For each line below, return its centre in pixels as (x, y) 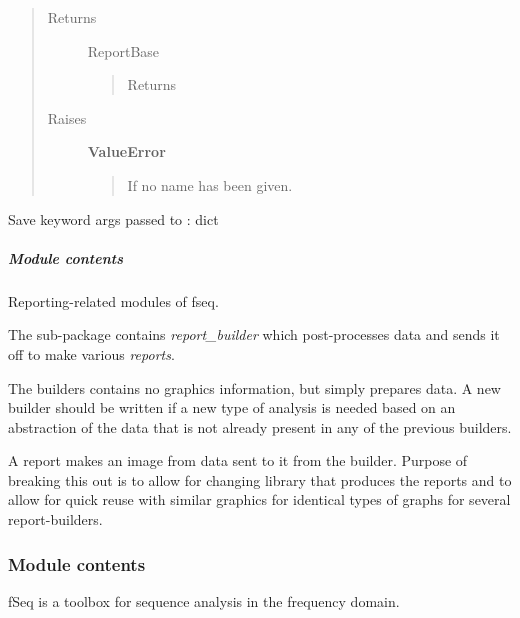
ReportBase (123, 50)
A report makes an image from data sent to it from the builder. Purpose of (238, 460)
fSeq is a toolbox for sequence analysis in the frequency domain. (204, 600)
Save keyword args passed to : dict (113, 218)
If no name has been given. (210, 184)
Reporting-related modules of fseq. (113, 300)
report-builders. (55, 519)
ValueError (126, 151)
